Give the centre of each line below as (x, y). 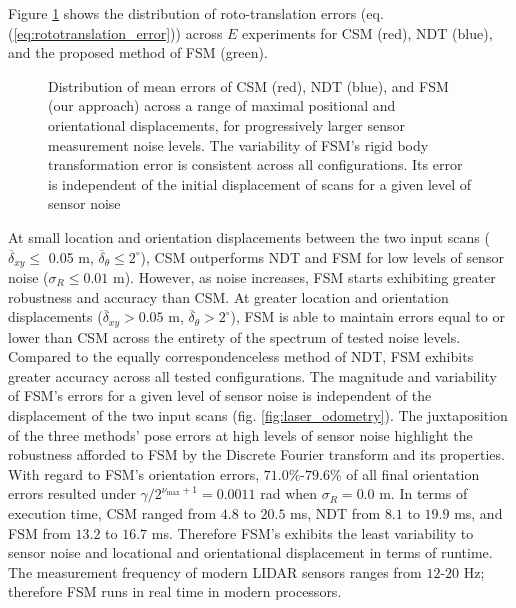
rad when (289, 493)
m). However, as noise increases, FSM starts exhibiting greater (304, 276)
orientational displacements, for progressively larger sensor (226, 124)
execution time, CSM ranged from (112, 512)
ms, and (478, 512)
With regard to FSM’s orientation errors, (134, 473)
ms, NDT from (335, 512)
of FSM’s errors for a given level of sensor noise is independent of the (220, 395)
